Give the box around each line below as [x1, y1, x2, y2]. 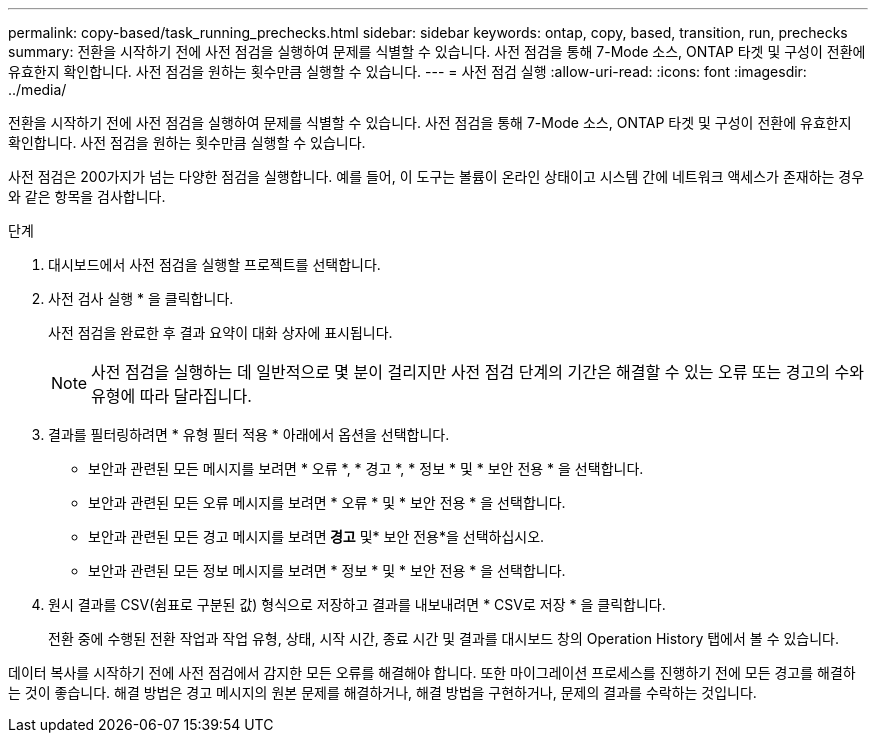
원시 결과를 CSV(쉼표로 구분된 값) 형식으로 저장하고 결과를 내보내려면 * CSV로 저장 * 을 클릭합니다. [48, 596, 666, 613]
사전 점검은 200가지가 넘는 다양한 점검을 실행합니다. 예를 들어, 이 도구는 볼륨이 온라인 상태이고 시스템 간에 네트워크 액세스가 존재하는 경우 [8, 168, 865, 185]
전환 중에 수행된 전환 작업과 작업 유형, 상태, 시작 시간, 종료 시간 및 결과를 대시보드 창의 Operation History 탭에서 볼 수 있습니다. [48, 630, 840, 647]
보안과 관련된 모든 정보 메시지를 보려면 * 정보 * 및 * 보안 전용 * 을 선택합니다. [88, 562, 566, 579]
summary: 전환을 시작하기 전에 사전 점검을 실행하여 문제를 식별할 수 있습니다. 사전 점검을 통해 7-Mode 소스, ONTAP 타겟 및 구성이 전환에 [8, 43, 866, 60]
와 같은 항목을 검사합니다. [8, 188, 166, 205]
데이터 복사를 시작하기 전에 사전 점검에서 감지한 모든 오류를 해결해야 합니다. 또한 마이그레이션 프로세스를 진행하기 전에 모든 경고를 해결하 [8, 664, 856, 681]
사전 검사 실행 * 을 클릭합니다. [48, 290, 234, 307]
